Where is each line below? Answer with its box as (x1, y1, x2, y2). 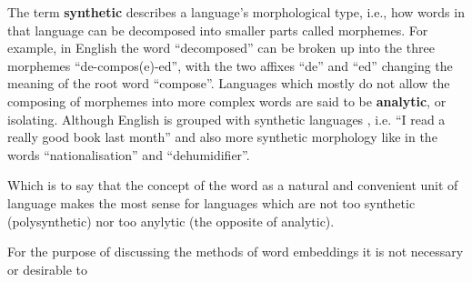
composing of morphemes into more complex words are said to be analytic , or (7, 91, 447, 110)
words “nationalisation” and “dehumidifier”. (7, 145, 250, 164)
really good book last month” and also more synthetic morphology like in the (7, 127, 437, 146)
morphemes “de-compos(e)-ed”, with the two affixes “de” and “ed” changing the (7, 55, 453, 75)
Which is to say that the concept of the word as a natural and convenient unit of (7, 176, 458, 195)
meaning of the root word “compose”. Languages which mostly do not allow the (7, 74, 450, 93)
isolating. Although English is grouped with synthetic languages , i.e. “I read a (7, 109, 446, 128)
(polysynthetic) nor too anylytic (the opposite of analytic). (7, 211, 335, 230)
